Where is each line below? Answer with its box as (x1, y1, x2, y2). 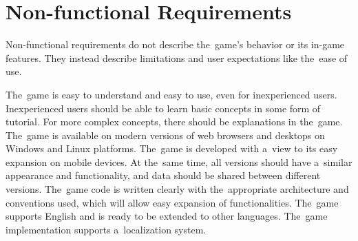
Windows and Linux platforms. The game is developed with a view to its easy (6, 141, 338, 156)
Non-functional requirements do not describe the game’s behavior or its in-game (6, 37, 345, 52)
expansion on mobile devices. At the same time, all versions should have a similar (6, 154, 352, 169)
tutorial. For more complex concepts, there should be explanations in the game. (6, 114, 343, 129)
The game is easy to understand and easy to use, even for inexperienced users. (6, 87, 337, 101)
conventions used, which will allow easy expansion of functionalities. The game (6, 195, 339, 209)
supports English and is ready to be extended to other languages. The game (6, 209, 328, 223)
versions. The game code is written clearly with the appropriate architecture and (6, 182, 349, 196)
